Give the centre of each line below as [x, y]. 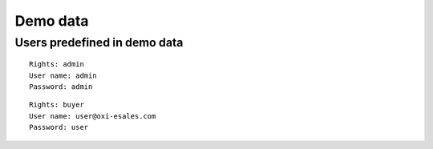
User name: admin [63, 75]
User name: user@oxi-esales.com [93, 116]
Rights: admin [57, 64]
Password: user [59, 127]
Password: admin [61, 87]
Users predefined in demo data [99, 42]
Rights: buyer [57, 105]
